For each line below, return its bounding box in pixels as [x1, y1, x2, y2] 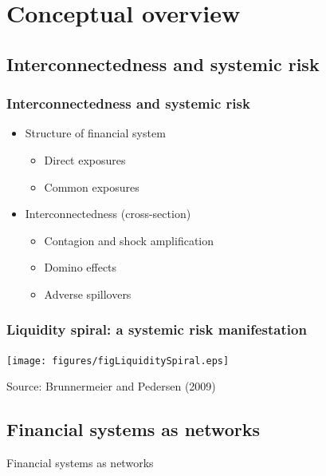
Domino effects [44, 259, 117, 276]
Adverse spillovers [44, 285, 132, 302]
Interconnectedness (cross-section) [25, 205, 191, 222]
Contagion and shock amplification [44, 232, 214, 248]
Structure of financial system [25, 125, 166, 141]
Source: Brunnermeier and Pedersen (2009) [6, 378, 216, 395]
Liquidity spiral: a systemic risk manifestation [6, 319, 307, 339]
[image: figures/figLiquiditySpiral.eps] [6, 355, 230, 367]
